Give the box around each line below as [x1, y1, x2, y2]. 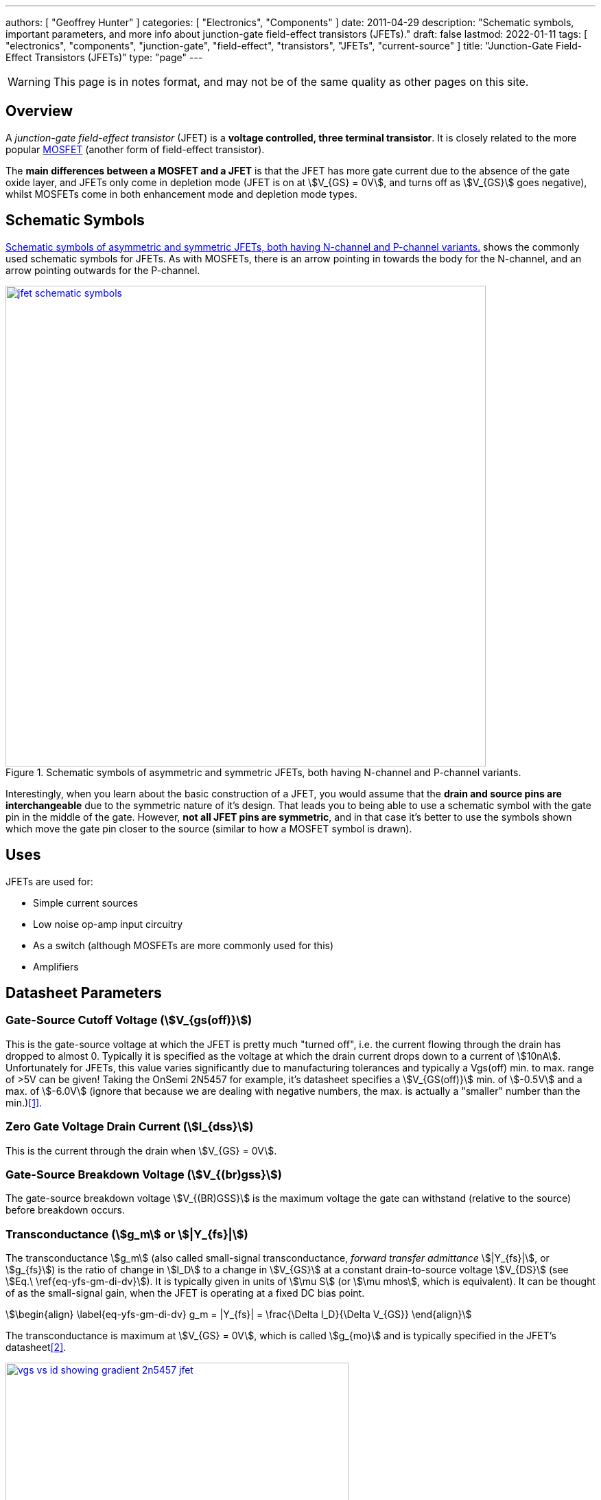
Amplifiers [33, 960, 79, 973]
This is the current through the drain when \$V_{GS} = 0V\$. [5, 1144, 277, 1157]
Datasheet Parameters [5, 984, 162, 1001]
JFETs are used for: [5, 875, 93, 887]
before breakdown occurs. [5, 1204, 125, 1216]
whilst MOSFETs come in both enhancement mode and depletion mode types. [5, 187, 357, 200]
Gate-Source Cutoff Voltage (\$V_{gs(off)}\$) [5, 1013, 252, 1027]
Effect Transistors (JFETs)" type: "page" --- [5, 52, 203, 63]
